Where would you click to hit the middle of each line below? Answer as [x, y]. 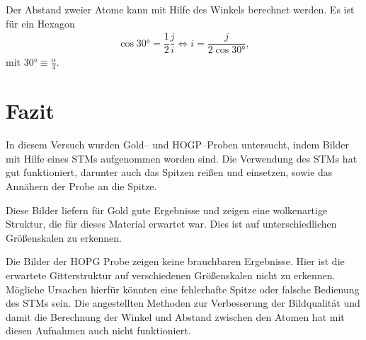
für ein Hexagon [40, 23]
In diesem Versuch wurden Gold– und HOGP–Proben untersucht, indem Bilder [178, 145]
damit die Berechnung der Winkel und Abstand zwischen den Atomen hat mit [175, 316]
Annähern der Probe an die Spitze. [81, 186]
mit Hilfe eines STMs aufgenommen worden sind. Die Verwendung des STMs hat [182, 158]
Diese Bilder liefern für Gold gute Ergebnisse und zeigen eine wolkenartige [167, 210]
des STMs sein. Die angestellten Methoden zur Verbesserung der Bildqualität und [183, 303]
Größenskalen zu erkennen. [64, 237]
